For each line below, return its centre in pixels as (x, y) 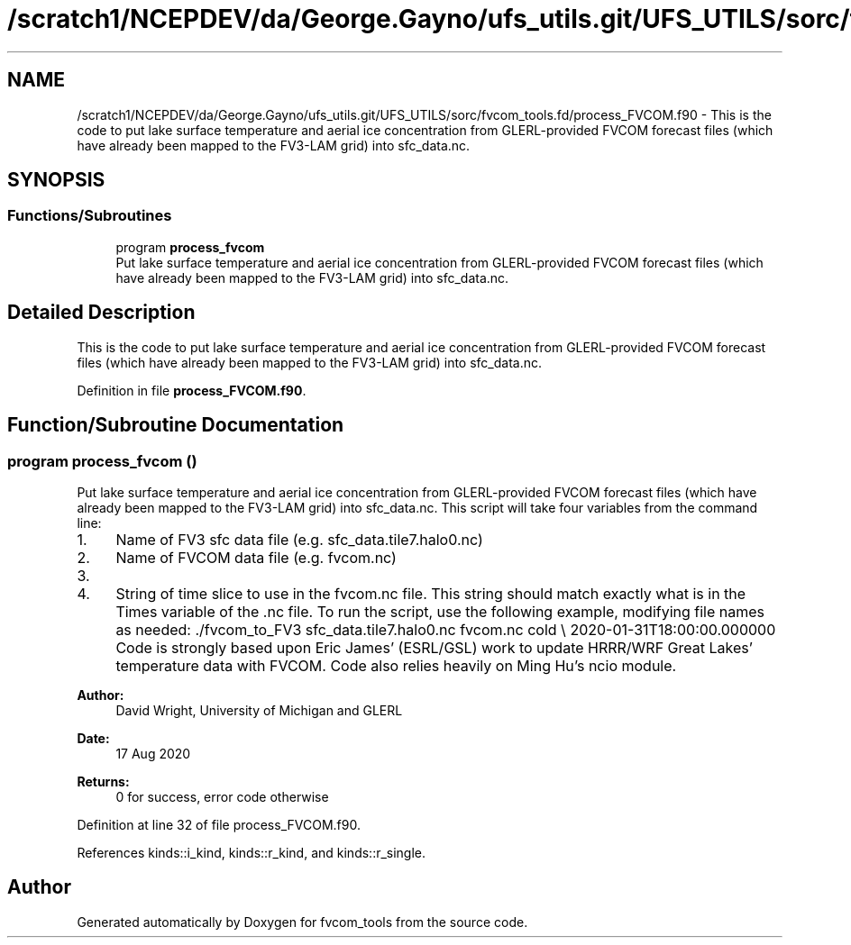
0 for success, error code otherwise (222, 796)
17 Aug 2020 (153, 753)
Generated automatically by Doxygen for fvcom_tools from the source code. (302, 922)
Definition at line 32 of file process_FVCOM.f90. (219, 824)
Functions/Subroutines (90, 216)
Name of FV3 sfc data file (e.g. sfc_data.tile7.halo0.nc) (299, 539)
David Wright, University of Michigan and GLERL (259, 710)
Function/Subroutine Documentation (176, 425)
